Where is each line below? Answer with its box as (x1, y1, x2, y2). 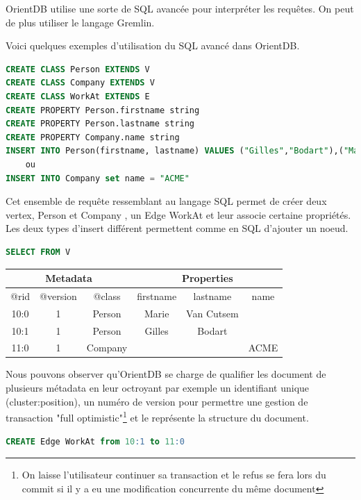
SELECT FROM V (6, 247, 71, 257)
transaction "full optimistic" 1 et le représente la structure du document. (6, 408, 309, 424)
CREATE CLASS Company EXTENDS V (6, 78, 155, 88)
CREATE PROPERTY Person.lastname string (6, 119, 195, 129)
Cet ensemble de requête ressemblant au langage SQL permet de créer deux (6, 194, 327, 208)
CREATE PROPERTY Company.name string (6, 132, 180, 142)
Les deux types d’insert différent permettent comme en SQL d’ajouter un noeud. (6, 221, 349, 235)
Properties (181, 271, 233, 285)
